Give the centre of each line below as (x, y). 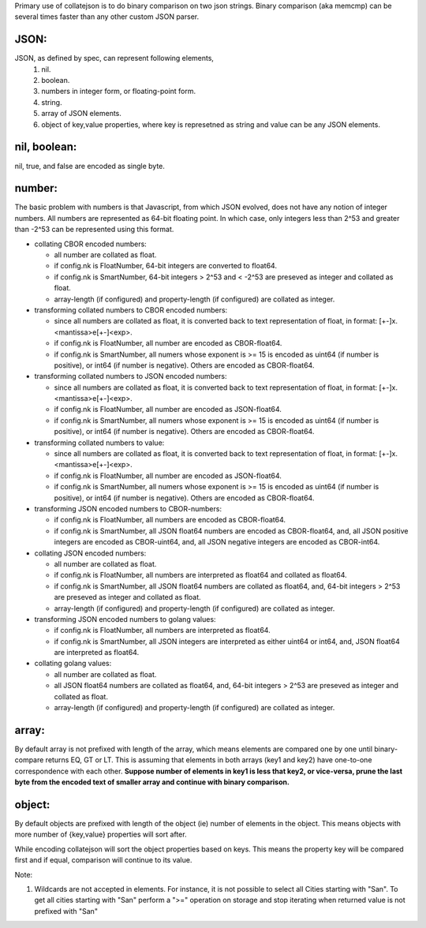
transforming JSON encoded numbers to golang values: (125, 619)
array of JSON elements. (82, 114)
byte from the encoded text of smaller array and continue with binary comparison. (152, 782)
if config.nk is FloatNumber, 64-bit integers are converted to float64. (166, 266)
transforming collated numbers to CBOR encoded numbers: (131, 310)
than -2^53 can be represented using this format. (94, 230)
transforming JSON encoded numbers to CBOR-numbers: (128, 509)
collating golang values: (73, 664)
